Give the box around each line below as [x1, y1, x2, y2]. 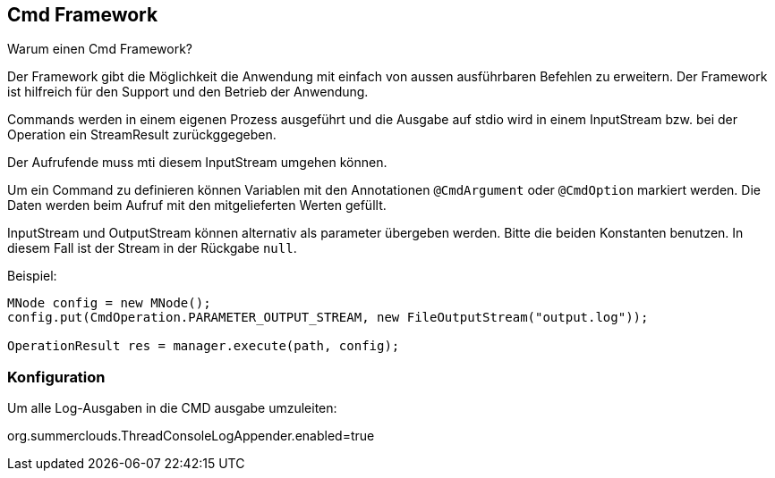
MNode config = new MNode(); [7, 296, 211, 311]
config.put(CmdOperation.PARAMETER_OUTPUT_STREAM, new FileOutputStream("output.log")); [7, 310, 649, 325]
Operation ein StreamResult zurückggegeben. [7, 127, 277, 143]
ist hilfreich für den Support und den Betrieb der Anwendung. [7, 84, 369, 100]
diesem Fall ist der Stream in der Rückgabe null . [7, 240, 297, 256]
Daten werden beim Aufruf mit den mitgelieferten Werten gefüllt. [7, 197, 387, 214]
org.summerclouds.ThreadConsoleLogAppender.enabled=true [7, 428, 375, 444]
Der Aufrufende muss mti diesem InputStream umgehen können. [7, 155, 387, 171]
